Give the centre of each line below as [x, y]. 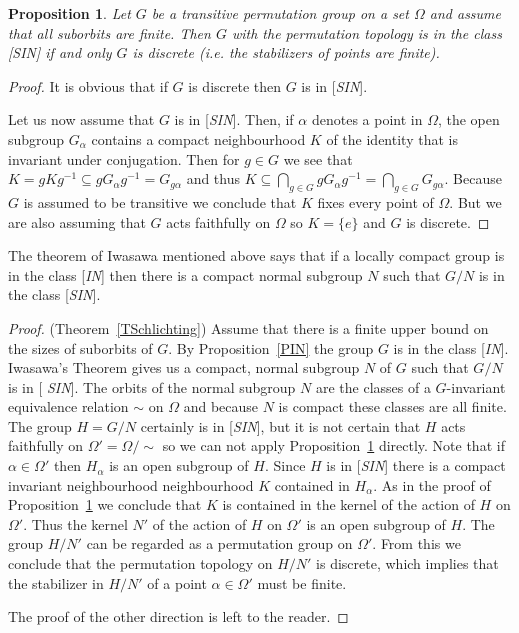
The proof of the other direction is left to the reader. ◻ [178, 616]
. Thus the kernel [75, 523]
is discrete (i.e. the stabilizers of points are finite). [286, 52]
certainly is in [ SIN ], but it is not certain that [280, 425]
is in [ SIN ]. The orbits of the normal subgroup [152, 386]
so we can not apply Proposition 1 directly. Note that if [333, 445]
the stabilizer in [56, 582]
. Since [285, 465]
